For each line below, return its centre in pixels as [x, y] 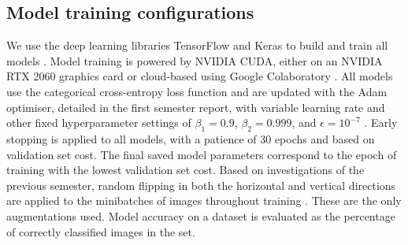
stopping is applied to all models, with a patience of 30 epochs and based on [191, 138]
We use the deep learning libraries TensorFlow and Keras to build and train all [197, 45]
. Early [381, 122]
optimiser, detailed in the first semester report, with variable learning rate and [196, 107]
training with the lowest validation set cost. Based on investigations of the [185, 170]
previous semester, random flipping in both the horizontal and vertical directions [201, 185]
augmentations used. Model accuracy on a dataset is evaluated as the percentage [201, 215]
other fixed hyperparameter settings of [99, 122]
